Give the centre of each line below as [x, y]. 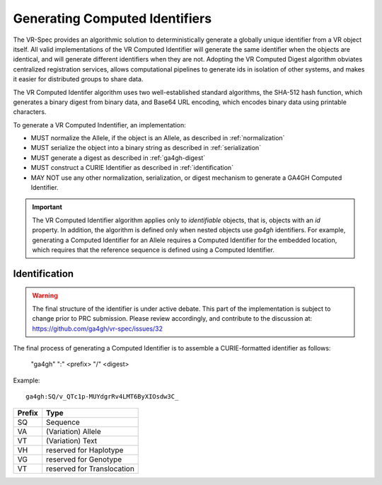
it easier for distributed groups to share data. [78, 79]
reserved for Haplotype [85, 450]
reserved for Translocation [90, 469]
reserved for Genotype [84, 459]
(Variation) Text [72, 440]
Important [47, 207]
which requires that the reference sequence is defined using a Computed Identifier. [154, 250]
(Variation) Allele [74, 431]
